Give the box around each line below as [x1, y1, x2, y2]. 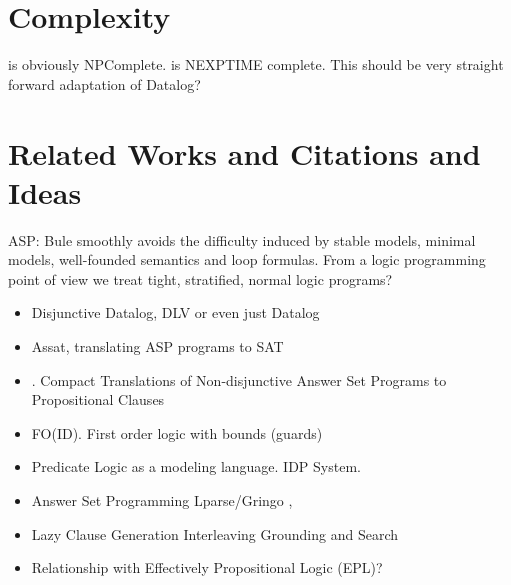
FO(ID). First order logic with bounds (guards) [31, 422, 323, 443]
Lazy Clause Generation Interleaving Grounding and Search [31, 523, 399, 544]
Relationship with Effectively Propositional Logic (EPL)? [31, 557, 383, 578]
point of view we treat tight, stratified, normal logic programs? [8, 268, 393, 289]
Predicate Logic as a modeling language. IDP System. [31, 456, 361, 477]
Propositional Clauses [31, 389, 165, 410]
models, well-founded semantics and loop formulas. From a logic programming [8, 249, 486, 270]
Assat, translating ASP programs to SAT [31, 336, 284, 356]
